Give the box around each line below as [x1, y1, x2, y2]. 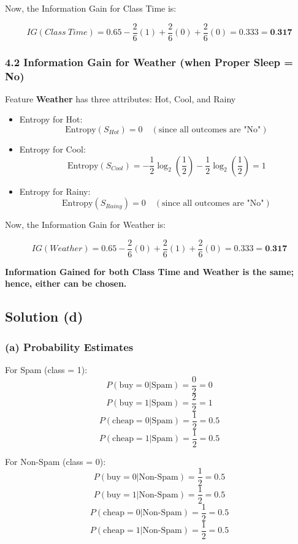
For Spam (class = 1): [5, 363, 88, 376]
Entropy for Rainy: [19, 184, 91, 197]
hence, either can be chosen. [5, 277, 127, 290]
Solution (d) [5, 307, 83, 326]
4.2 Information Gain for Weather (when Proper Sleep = [5, 54, 293, 69]
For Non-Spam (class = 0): [5, 455, 106, 467]
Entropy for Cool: [19, 142, 86, 155]
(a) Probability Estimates [5, 339, 134, 354]
